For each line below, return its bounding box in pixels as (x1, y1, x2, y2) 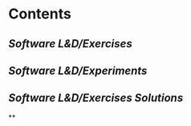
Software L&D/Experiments (8, 63, 148, 77)
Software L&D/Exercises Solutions (8, 91, 184, 105)
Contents (8, 5, 72, 23)
